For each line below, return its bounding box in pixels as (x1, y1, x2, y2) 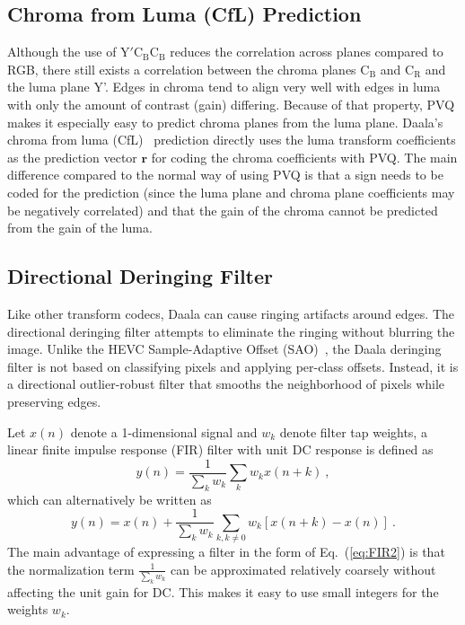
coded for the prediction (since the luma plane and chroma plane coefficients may (7, 182, 455, 201)
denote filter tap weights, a (279, 422, 427, 441)
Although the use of (7, 42, 117, 61)
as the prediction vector (7, 147, 137, 166)
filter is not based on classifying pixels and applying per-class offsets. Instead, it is (7, 357, 459, 375)
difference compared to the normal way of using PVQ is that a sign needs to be (7, 165, 443, 184)
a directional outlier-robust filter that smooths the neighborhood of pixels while (7, 374, 445, 393)
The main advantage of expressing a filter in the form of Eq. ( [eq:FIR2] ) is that (7, 541, 445, 560)
